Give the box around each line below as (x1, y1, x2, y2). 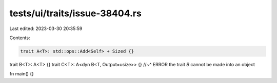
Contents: (9, 35, 30, 41)
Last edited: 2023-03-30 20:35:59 (9, 25, 83, 32)
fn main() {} (9, 71, 34, 77)
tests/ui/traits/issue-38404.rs (9, 8, 142, 19)
